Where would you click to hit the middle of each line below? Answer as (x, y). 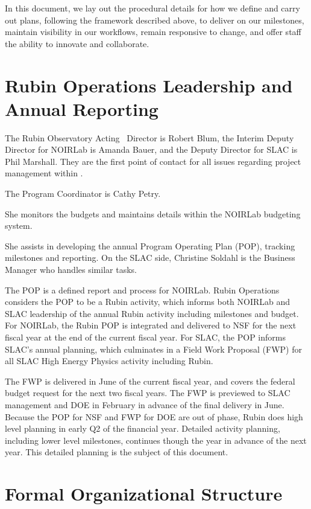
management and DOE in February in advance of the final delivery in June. (145, 404)
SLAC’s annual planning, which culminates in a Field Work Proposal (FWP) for (153, 349)
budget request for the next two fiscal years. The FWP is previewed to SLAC (148, 393)
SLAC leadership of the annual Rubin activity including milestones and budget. (152, 313)
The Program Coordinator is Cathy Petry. (83, 194)
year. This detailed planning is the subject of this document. (117, 452)
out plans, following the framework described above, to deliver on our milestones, (155, 20)
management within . (44, 173)
